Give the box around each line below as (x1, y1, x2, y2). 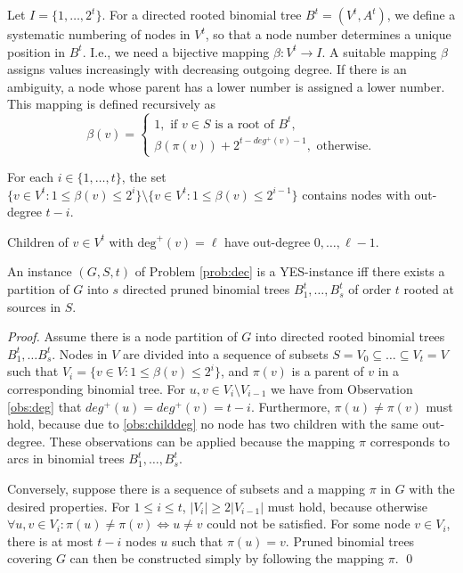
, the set (121, 168, 167, 186)
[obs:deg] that (7, 397, 82, 415)
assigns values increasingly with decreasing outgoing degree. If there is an (7, 60, 407, 78)
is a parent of (291, 362, 364, 381)
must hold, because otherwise (267, 496, 427, 515)
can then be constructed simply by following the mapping (69, 549, 385, 568)
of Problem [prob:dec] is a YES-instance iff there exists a (134, 262, 445, 281)
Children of (7, 232, 69, 250)
